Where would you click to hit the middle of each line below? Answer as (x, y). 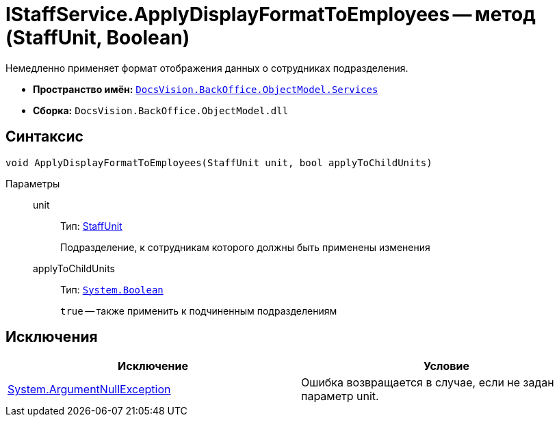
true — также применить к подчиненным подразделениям (199, 311)
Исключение (153, 366)
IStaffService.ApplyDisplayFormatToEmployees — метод (271, 14)
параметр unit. (340, 396)
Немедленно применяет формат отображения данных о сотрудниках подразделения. (207, 68)
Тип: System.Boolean (112, 289)
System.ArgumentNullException (89, 390)
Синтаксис (44, 137)
